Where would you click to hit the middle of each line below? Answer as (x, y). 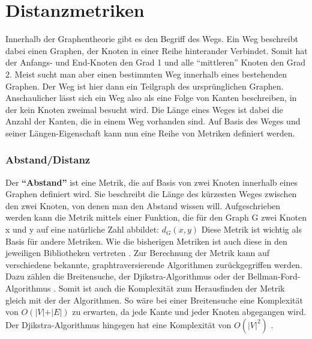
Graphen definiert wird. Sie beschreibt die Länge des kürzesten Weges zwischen (151, 194)
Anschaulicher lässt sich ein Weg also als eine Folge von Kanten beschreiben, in (151, 98)
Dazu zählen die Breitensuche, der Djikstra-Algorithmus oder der (125, 276)
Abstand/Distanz (48, 160)
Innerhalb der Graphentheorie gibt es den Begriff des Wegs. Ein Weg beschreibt (152, 39)
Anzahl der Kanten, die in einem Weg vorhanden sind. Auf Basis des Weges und (153, 121)
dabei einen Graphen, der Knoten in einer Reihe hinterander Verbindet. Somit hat (157, 50)
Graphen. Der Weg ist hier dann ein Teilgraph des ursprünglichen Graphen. (145, 86)
